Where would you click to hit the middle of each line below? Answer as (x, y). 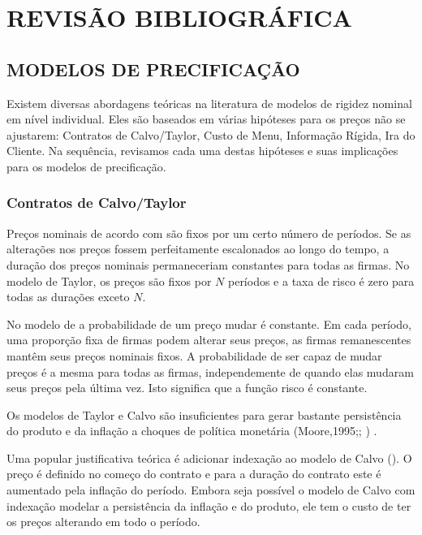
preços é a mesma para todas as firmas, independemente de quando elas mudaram (210, 371)
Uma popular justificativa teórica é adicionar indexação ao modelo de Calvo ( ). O (209, 457)
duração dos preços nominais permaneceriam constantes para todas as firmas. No (208, 264)
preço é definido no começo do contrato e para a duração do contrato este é (194, 474)
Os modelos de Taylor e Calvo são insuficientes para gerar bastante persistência (204, 414)
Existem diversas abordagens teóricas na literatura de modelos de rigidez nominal (209, 103)
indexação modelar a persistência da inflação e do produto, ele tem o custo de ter (209, 505)
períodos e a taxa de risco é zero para (321, 280)
